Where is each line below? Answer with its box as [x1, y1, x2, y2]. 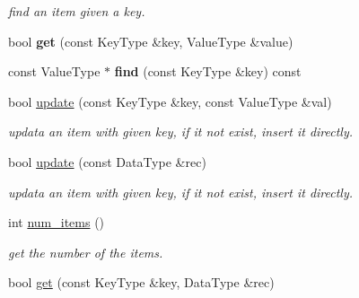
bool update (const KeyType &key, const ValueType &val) [8, 92, 332, 110]
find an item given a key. [8, 2, 145, 20]
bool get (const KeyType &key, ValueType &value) [8, 31, 293, 50]
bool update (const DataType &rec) [8, 152, 206, 171]
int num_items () [8, 213, 105, 232]
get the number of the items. [8, 242, 163, 261]
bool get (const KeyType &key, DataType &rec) [8, 273, 275, 292]
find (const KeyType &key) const [114, 62, 302, 81]
